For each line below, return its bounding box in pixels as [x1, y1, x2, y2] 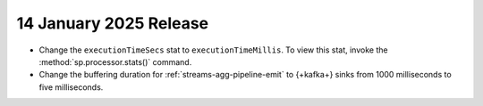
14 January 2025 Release [16, 13, 209, 33]
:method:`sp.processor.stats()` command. [38, 56, 192, 67]
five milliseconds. [38, 81, 104, 93]
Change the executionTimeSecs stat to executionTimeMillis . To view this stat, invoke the [38, 45, 388, 55]
